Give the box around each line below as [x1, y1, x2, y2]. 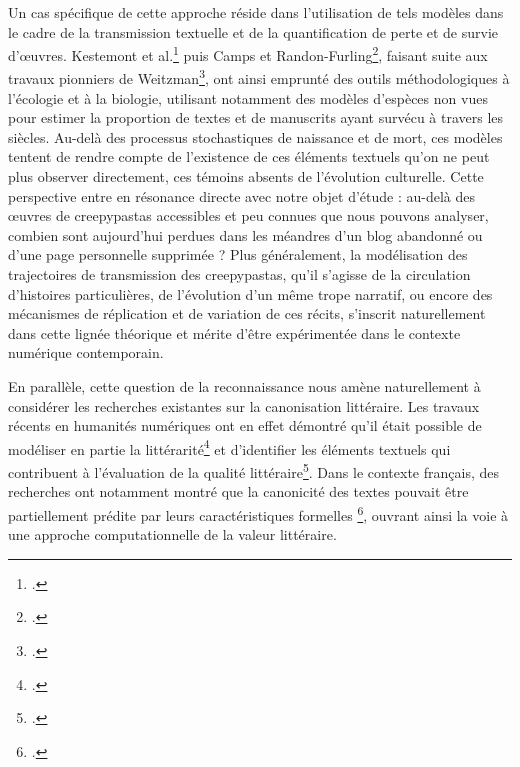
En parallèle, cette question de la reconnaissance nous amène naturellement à [8, 376, 481, 396]
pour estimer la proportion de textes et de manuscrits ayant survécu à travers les [8, 107, 504, 128]
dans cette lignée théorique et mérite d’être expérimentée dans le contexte [8, 322, 461, 343]
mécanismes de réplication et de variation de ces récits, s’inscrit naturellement [8, 303, 486, 324]
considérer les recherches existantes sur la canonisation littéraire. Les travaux [8, 395, 480, 416]
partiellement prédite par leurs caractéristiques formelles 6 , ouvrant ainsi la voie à [8, 501, 509, 525]
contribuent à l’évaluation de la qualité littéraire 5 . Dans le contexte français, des [8, 459, 499, 482]
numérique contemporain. [8, 342, 164, 363]
